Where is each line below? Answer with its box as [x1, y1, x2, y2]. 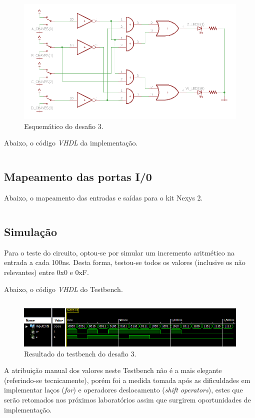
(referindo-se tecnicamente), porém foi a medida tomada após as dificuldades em [4, 374, 250, 385]
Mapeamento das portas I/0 [4, 169, 152, 184]
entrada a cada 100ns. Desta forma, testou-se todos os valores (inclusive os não [4, 257, 245, 267]
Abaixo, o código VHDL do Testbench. [4, 283, 123, 294]
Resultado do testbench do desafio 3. [24, 348, 136, 358]
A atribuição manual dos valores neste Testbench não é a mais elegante [4, 365, 222, 375]
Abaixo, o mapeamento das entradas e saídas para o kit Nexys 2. [4, 192, 203, 202]
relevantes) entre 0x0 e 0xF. [4, 266, 89, 277]
